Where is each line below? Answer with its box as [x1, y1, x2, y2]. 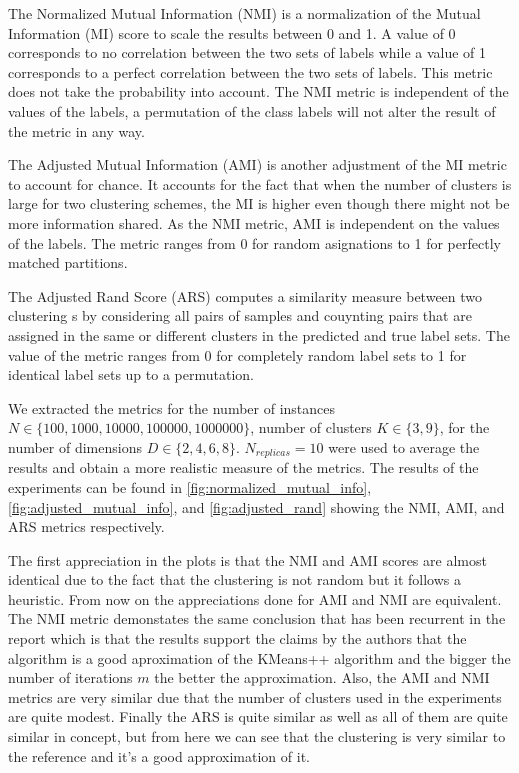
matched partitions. [8, 252, 128, 273]
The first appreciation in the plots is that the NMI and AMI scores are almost [8, 549, 487, 570]
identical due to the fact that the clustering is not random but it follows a [8, 569, 461, 590]
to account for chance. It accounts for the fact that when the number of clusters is [8, 173, 512, 194]
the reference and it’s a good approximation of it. [8, 745, 310, 766]
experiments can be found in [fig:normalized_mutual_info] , [8, 476, 372, 497]
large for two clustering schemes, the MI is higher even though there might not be [8, 193, 510, 214]
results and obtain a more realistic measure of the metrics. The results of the [8, 457, 479, 478]
